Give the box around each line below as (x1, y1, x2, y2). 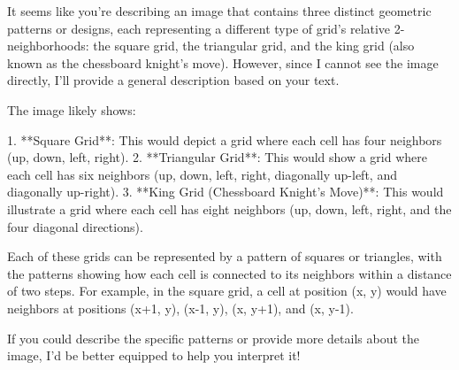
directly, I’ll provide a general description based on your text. (7, 71, 340, 89)
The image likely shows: (7, 100, 136, 119)
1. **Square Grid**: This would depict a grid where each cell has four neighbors (7, 130, 442, 149)
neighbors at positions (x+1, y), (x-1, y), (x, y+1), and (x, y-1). (7, 298, 354, 317)
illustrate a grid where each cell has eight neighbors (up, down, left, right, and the (7, 199, 452, 218)
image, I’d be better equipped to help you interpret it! (7, 346, 301, 365)
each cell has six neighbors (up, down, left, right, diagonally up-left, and (7, 165, 397, 183)
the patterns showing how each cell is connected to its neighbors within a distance (7, 264, 452, 282)
